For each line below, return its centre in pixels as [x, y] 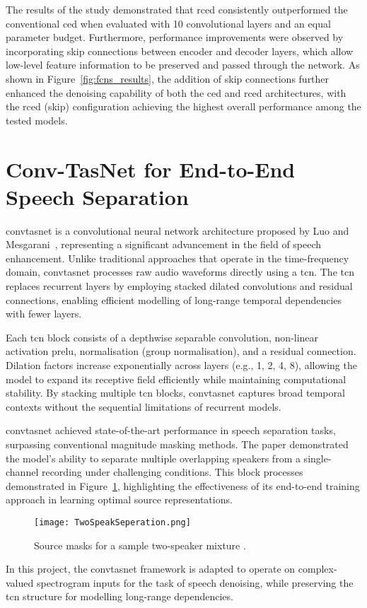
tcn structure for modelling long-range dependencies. [120, 596]
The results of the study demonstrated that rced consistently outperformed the [177, 9]
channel [22, 472]
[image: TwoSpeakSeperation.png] [112, 522]
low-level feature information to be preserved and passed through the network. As [183, 65]
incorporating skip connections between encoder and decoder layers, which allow [180, 51]
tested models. [37, 120]
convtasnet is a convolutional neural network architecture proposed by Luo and [177, 230]
